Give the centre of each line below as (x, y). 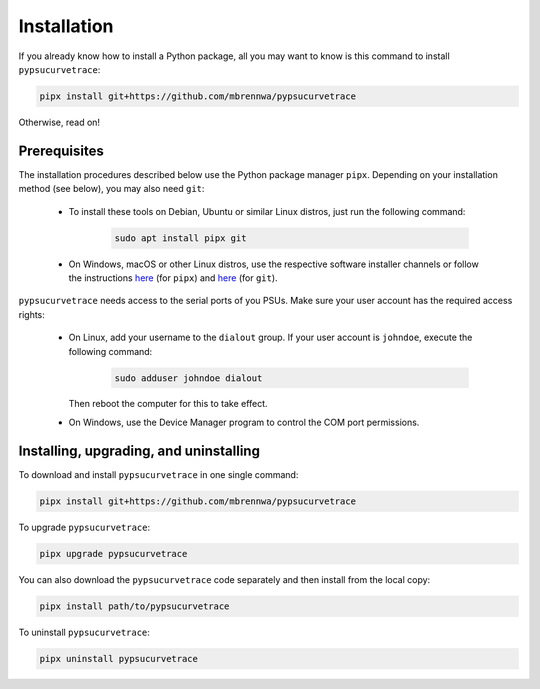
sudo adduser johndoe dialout (188, 378)
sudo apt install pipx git (180, 238)
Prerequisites (61, 150)
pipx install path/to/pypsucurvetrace (134, 606)
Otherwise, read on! (59, 122)
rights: (31, 314)
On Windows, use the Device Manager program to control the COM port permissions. (244, 422)
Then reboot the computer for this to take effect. (168, 404)
